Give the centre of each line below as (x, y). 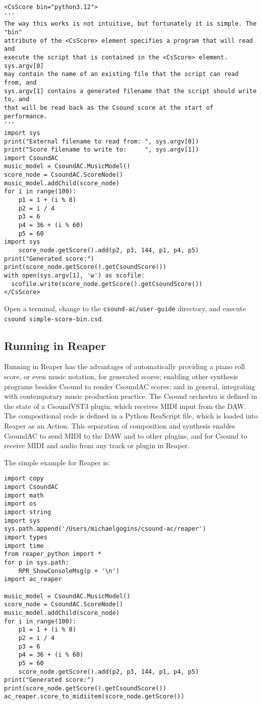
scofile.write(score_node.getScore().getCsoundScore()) (107, 284)
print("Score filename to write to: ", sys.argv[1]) (102, 150)
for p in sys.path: (37, 562)
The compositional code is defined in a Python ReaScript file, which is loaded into (131, 416)
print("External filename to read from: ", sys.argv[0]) (102, 141)
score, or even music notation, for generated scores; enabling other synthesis (121, 376)
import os (20, 504)
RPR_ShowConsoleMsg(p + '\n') (69, 571)
